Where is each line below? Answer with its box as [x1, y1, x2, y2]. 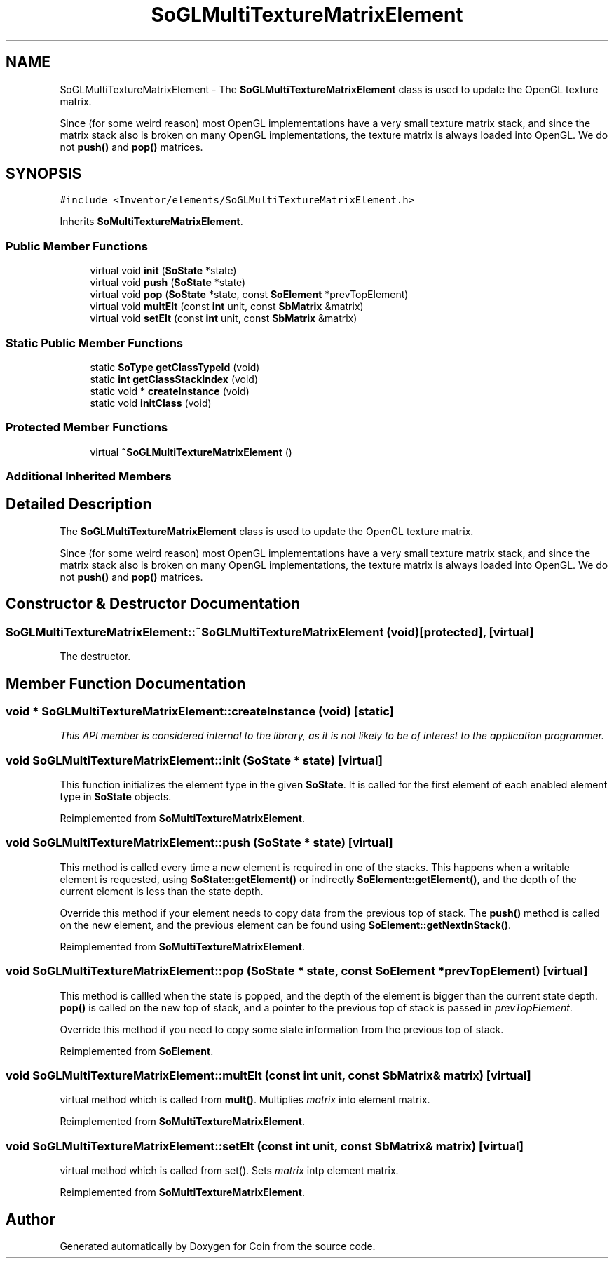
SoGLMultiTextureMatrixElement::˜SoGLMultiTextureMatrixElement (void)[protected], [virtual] [6, 624, 534, 639]
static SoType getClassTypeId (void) [90, 361, 260, 373]
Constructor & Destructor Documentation [6, 595, 301, 613]
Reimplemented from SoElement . [60, 1044, 214, 1057]
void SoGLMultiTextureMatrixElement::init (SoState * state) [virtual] [6, 753, 383, 767]
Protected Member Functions [6, 420, 168, 435]
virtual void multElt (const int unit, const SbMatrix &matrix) [90, 300, 364, 313]
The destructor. [60, 650, 131, 663]
